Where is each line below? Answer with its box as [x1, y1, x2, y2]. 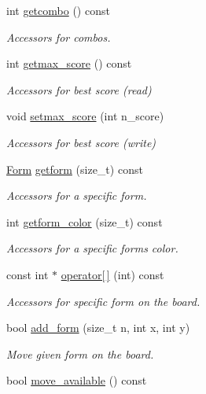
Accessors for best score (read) [6, 81, 152, 98]
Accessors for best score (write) [6, 134, 156, 150]
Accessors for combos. [6, 28, 111, 45]
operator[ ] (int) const [61, 266, 164, 282]
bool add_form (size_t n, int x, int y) [6, 319, 190, 336]
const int [6, 266, 49, 282]
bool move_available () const [6, 372, 147, 388]
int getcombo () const [6, 2, 110, 18]
